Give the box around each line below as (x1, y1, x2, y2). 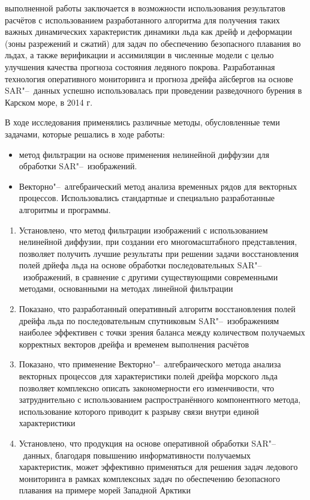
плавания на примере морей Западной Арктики (19, 484, 191, 496)
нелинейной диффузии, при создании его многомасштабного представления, (19, 235, 297, 248)
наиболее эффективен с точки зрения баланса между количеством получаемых (19, 326, 305, 339)
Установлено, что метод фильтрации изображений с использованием (19, 223, 268, 236)
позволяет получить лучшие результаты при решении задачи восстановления (19, 247, 299, 259)
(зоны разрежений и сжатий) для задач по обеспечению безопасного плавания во (5, 37, 301, 49)
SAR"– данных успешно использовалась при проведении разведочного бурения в (5, 84, 302, 97)
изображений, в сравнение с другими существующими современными (23, 270, 278, 283)
